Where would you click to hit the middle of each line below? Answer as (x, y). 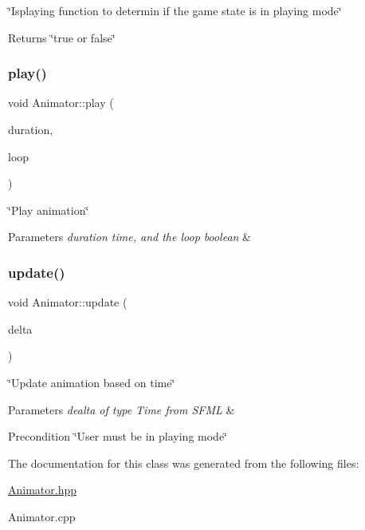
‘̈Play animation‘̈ (49, 210)
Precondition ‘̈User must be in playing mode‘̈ (118, 436)
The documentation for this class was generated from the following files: (184, 463)
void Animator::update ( (68, 302)
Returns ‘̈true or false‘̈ (62, 37)
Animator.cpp (42, 516)
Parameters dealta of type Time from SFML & (122, 409)
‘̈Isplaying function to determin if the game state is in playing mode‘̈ (175, 10)
